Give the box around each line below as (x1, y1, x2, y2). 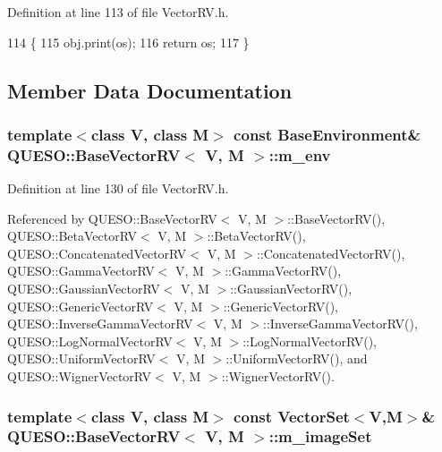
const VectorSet (234, 405, 350, 427)
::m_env (268, 143, 331, 166)
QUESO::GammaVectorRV (7, 261, 155, 280)
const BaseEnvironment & (234, 123, 421, 145)
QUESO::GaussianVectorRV (7, 279, 160, 298)
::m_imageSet (268, 425, 372, 448)
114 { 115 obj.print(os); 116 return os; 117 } (7, 32, 250, 51)
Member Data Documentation (7, 76, 293, 104)
